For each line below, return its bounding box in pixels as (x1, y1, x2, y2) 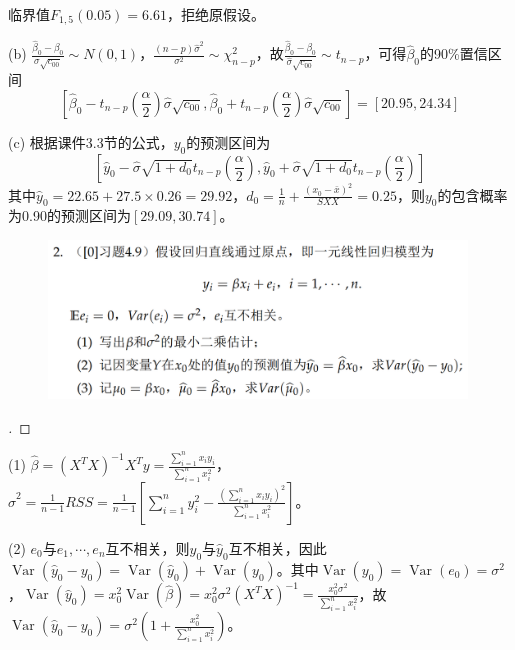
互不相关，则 (105, 537, 190, 558)
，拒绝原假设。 (166, 4, 265, 24)
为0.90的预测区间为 (8, 205, 131, 226)
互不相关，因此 (228, 537, 327, 558)
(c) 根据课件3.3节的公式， (8, 131, 174, 152)
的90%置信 (420, 43, 488, 64)
